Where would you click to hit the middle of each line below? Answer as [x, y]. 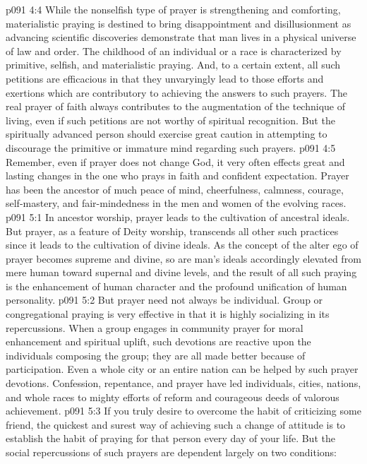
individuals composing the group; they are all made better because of [156, 355]
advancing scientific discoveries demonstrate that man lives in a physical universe [181, 37]
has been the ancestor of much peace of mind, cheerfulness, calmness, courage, [175, 189]
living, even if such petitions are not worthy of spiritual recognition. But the [170, 120]
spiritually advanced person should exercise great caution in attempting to [167, 134]
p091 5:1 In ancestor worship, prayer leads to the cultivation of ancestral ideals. [178, 216]
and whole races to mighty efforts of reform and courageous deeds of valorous [173, 397]
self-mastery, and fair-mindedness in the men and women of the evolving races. [176, 203]
